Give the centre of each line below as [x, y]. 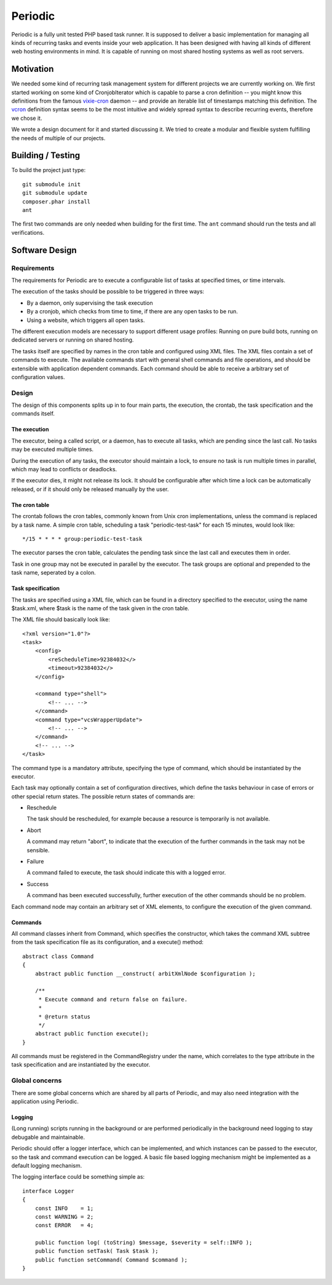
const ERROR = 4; [64, 1225]
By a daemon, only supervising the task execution [90, 303]
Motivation [33, 69]
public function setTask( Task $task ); [97, 1251]
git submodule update [55, 193]
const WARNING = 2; [64, 1216]
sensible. [38, 850]
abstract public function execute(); [92, 1034]
